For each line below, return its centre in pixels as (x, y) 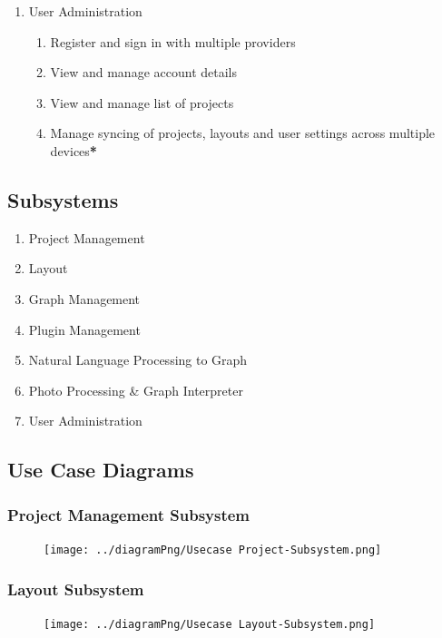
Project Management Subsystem (129, 514)
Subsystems (63, 199)
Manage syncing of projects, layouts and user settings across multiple (243, 133)
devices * (74, 150)
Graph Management (84, 298)
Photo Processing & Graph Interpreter (136, 390)
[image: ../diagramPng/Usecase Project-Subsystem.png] (213, 550)
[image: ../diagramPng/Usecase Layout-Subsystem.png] (210, 624)
